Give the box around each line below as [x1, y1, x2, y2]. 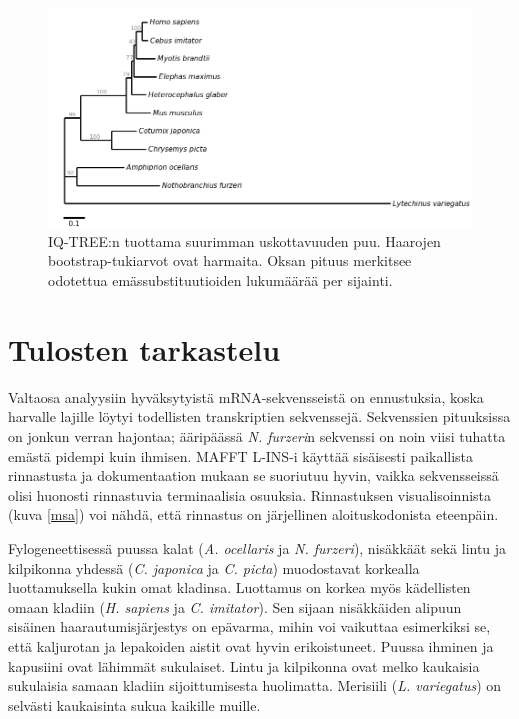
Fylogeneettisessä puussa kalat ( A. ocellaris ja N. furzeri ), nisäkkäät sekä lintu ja [8, 537, 507, 558]
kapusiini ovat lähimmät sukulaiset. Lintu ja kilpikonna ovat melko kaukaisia [8, 655, 480, 676]
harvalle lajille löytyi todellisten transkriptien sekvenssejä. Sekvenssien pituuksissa [8, 406, 511, 427]
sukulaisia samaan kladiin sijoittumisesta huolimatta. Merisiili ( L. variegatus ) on [8, 675, 502, 696]
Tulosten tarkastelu [8, 328, 281, 369]
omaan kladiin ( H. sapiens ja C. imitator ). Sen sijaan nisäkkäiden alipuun [8, 596, 462, 617]
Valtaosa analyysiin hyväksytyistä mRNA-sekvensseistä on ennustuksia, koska [8, 386, 484, 407]
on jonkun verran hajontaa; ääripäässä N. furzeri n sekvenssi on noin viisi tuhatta [8, 425, 506, 446]
